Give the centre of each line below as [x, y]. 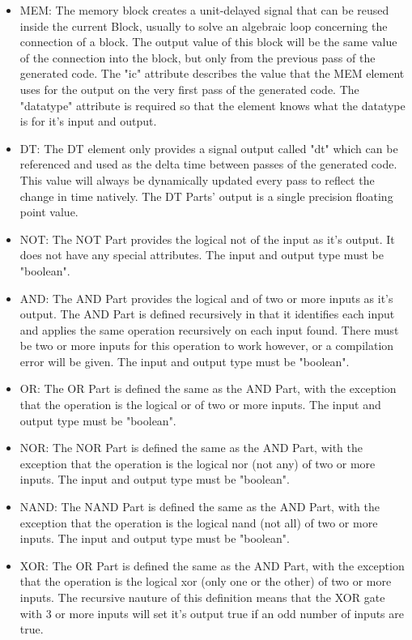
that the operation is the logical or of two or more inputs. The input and [200, 405]
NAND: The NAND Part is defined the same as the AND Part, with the [200, 507]
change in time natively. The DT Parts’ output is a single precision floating [206, 196]
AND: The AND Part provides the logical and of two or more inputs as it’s [206, 298]
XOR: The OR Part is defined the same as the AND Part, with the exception [212, 565]
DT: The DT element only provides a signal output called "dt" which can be [209, 148]
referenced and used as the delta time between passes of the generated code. [208, 164]
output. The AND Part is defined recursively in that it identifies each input [207, 314]
